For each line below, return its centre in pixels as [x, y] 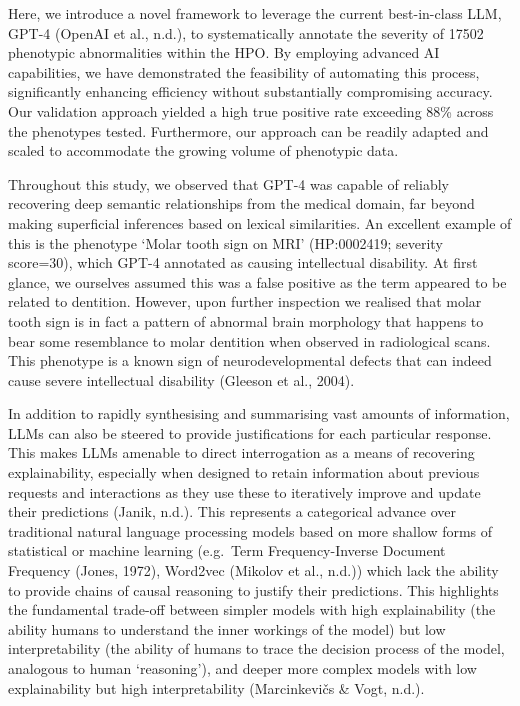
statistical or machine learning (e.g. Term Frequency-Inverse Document [227, 550]
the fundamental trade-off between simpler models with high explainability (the [252, 609]
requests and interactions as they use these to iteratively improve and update [244, 491]
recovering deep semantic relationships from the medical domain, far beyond [241, 203]
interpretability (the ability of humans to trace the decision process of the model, [256, 648]
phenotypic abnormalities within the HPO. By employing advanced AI [224, 52]
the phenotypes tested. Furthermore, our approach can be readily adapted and [248, 130]
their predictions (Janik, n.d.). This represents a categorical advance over [232, 511]
